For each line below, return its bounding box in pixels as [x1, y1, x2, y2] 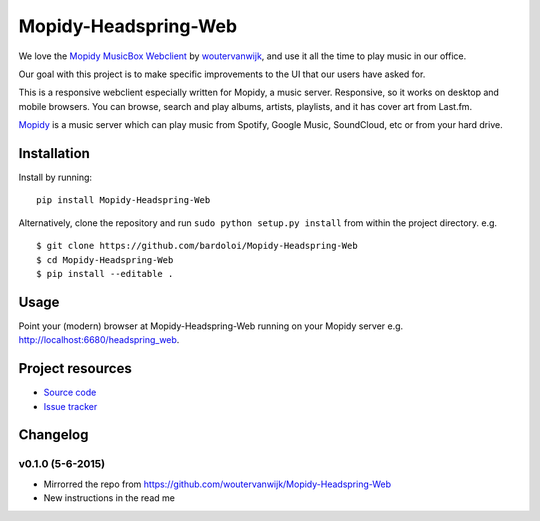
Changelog [18, 426, 89, 444]
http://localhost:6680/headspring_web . [18, 334, 180, 346]
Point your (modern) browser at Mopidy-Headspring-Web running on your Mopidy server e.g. [18, 320, 404, 332]
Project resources [18, 360, 132, 377]
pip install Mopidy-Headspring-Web [36, 195, 211, 206]
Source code [43, 386, 97, 399]
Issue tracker [43, 400, 98, 412]
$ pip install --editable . [36, 268, 174, 279]
